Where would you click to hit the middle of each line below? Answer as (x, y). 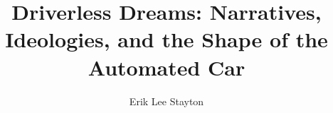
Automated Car (166, 67)
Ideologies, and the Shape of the (166, 39)
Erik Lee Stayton (166, 101)
